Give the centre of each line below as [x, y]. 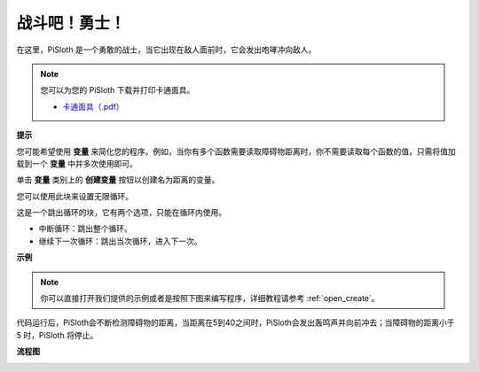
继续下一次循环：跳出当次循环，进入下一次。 [120, 241]
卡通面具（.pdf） [93, 106]
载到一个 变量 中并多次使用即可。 [77, 163]
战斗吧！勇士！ [71, 23]
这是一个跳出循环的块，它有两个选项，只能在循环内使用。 [121, 213]
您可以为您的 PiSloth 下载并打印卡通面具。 [118, 90]
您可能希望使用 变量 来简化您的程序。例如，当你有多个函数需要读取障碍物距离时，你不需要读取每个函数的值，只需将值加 [236, 151]
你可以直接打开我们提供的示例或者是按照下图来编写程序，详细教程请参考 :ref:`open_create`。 [210, 298]
